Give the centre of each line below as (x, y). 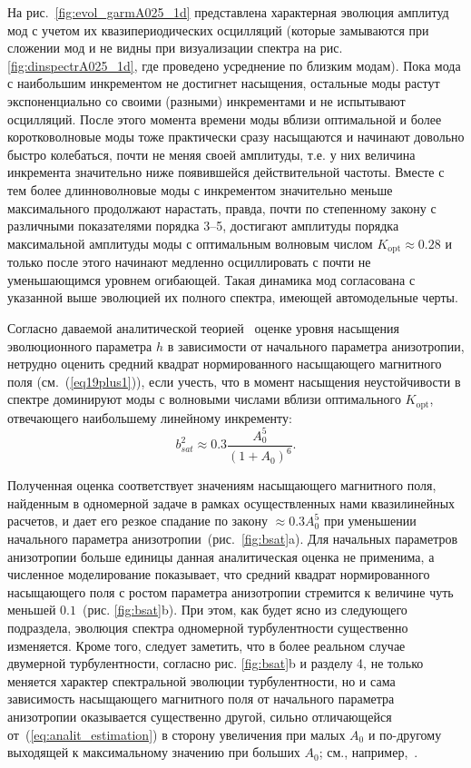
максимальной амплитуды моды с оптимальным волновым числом (190, 243)
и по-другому (405, 734)
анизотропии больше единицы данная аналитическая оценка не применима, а (221, 556)
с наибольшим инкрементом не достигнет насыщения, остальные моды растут (224, 83)
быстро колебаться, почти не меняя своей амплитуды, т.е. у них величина (211, 154)
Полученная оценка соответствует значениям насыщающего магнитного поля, (222, 485)
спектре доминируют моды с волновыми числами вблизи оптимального (204, 399)
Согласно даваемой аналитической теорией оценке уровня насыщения (204, 327)
